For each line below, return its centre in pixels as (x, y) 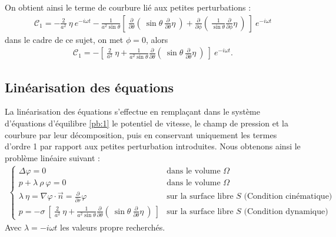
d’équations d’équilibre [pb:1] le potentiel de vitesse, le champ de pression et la (147, 123)
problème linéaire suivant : (52, 157)
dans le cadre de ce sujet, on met (64, 39)
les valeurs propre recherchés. (113, 227)
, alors (157, 39)
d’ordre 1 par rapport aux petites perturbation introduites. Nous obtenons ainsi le (153, 146)
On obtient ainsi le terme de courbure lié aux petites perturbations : (128, 7)
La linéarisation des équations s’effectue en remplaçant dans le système (132, 111)
